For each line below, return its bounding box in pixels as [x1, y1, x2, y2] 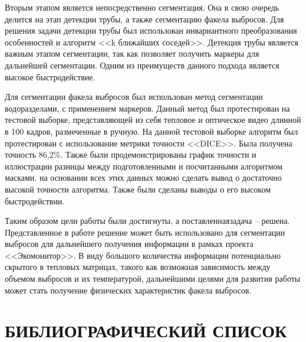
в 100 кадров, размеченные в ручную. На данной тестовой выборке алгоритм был [5, 125, 298, 137]
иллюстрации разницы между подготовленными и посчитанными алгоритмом [5, 159, 283, 172]
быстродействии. [5, 194, 65, 207]
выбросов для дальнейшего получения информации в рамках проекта [5, 237, 254, 250]
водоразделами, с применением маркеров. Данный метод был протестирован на [5, 102, 290, 114]
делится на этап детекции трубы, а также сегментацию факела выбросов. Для [5, 12, 284, 25]
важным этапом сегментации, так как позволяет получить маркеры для [5, 47, 259, 60]
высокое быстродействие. [5, 70, 96, 83]
